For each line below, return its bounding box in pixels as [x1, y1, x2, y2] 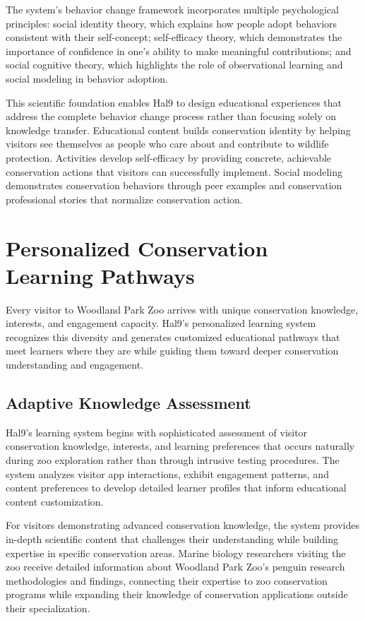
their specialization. [6, 600, 90, 615]
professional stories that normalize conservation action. [6, 191, 243, 206]
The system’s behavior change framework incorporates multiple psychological [6, 2, 339, 16]
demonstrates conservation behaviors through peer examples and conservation [6, 178, 342, 193]
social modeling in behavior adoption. [6, 71, 168, 85]
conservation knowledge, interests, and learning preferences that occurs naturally [6, 439, 355, 453]
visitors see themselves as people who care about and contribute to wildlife [6, 136, 329, 151]
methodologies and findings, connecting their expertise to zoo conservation [6, 573, 328, 588]
